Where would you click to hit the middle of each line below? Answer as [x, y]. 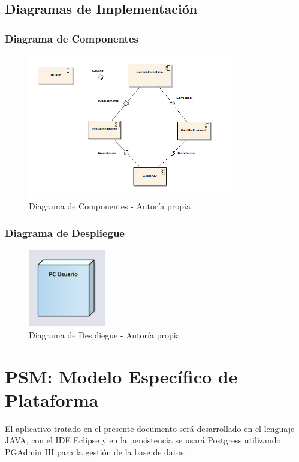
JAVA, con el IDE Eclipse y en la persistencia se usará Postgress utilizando [143, 440]
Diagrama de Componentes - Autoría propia [110, 206]
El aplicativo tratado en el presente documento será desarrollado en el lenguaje [150, 428]
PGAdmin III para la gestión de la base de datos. [96, 451]
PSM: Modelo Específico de [121, 376]
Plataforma [52, 399]
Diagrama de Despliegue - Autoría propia [105, 334]
